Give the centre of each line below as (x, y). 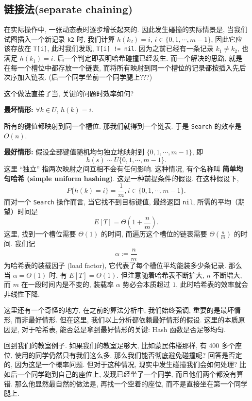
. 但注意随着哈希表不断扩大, (160, 275)
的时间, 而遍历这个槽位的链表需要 (154, 234)
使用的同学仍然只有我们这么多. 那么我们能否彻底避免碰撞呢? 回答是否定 (128, 355)
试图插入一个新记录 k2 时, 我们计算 (59, 39)
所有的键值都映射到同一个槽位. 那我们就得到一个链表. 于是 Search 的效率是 (123, 126)
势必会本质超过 (146, 284)
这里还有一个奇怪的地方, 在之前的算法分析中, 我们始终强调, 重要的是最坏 (119, 310)
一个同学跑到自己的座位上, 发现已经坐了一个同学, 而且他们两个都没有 (127, 374)
